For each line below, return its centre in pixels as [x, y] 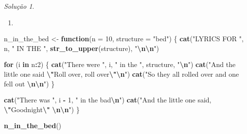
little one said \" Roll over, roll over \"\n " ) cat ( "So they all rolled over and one [122, 74]
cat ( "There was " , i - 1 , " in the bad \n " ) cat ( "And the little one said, [108, 100]
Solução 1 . [19, 6]
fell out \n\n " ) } [29, 83]
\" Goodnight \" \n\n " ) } [42, 109]
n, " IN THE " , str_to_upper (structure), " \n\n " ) [82, 48]
